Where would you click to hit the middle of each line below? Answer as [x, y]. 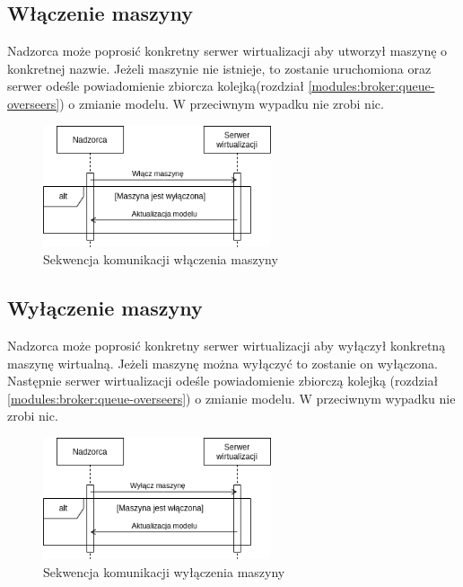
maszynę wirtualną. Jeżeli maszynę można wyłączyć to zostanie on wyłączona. [223, 363]
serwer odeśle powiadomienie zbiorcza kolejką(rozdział [156, 86]
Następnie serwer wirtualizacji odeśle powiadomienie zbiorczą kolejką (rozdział [223, 381]
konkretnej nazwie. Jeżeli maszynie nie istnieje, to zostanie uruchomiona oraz [219, 68]
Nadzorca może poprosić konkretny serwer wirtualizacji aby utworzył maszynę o [227, 51]
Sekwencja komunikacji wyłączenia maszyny [164, 571]
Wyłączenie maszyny [105, 308]
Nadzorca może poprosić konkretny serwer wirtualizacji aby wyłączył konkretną [227, 345]
